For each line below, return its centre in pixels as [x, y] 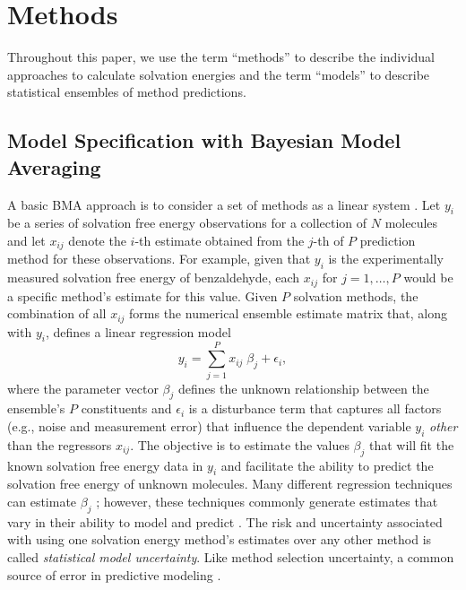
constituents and [126, 408]
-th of [328, 240]
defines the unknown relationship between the [304, 388]
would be [428, 278]
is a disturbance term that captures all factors [315, 408]
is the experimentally [386, 259]
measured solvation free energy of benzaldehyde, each [154, 278]
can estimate [42, 501]
